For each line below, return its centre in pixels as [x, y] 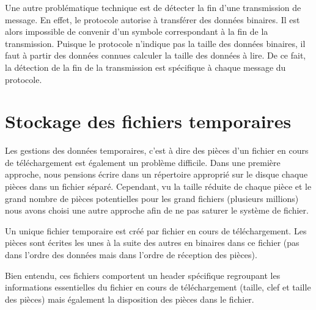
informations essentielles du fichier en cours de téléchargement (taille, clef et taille [158, 287]
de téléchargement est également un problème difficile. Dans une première [143, 162]
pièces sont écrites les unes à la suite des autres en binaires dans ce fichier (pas [152, 243]
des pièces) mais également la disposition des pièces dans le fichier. [130, 299]
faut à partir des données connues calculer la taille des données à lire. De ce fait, [156, 55]
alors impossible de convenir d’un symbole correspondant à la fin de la [137, 31]
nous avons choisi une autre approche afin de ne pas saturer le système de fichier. [157, 210]
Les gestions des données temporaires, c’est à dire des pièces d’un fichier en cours [157, 150]
